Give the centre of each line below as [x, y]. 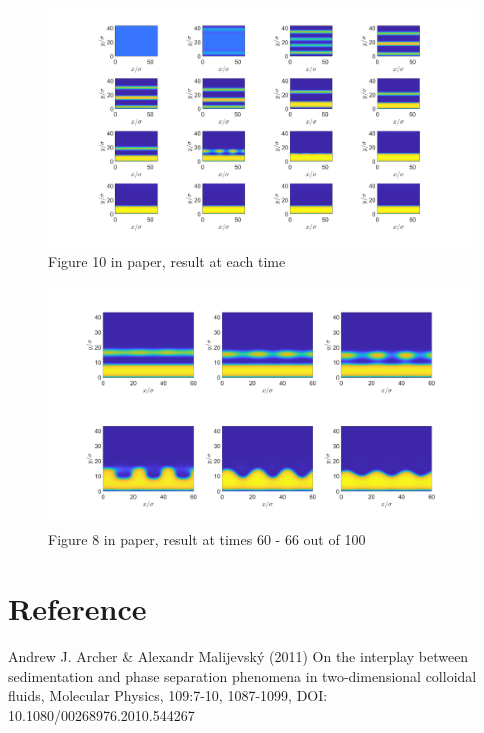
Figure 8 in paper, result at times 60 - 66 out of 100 [207, 539]
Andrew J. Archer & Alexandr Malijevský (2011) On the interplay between [238, 655]
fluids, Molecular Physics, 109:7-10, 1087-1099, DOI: [168, 695]
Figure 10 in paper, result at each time [167, 261]
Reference [77, 608]
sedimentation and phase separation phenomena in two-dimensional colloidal [242, 675]
